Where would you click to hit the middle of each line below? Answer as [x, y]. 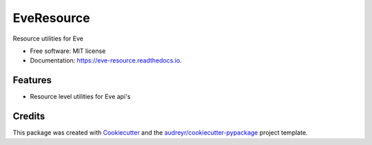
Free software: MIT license [68, 51]
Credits [29, 116]
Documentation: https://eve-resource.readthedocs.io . [106, 60]
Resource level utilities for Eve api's [80, 97]
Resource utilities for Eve [48, 38]
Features [32, 80]
